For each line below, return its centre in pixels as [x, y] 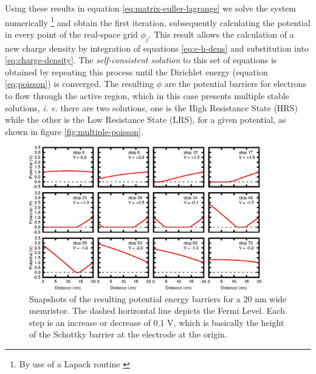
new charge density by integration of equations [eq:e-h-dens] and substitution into [157, 48]
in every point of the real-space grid [71, 34]
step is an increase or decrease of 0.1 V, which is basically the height [157, 322]
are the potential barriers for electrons [235, 84]
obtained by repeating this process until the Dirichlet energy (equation [136, 71]
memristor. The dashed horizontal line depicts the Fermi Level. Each [157, 310]
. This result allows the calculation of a [221, 34]
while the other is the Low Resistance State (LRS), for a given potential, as [146, 119]
